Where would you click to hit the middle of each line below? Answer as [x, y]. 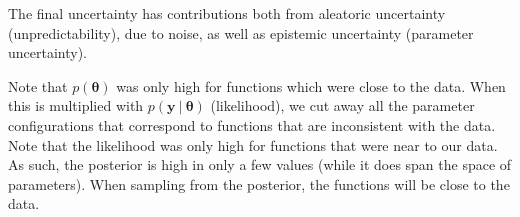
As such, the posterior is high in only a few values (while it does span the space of [260, 164]
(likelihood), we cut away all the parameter [342, 105]
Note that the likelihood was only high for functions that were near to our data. [253, 144]
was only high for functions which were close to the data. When [311, 85]
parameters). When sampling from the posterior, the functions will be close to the [259, 183]
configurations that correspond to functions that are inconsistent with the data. [252, 124]
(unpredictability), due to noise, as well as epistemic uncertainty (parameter [241, 32]
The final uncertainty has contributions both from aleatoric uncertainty [227, 13]
